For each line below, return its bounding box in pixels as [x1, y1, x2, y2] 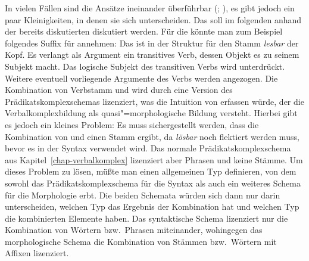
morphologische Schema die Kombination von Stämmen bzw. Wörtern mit [5, 235, 277, 247]
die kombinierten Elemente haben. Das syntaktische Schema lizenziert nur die [5, 212, 288, 224]
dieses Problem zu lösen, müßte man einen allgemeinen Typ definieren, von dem [5, 165, 296, 178]
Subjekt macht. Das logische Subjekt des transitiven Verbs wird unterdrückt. [5, 60, 285, 72]
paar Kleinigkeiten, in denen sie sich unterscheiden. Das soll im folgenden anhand [5, 13, 302, 26]
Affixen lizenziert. [5, 247, 69, 259]
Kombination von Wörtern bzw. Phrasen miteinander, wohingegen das [5, 223, 263, 236]
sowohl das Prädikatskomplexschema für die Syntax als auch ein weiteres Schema [5, 176, 301, 189]
